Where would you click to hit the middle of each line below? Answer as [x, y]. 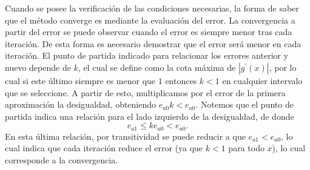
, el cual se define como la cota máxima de [157, 67]
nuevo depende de [38, 67]
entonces [181, 80]
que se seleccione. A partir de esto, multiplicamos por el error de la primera [145, 92]
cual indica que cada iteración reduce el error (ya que [104, 148]
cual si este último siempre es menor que [80, 80]
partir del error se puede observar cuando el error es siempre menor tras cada [149, 32]
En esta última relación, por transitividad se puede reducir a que [125, 136]
